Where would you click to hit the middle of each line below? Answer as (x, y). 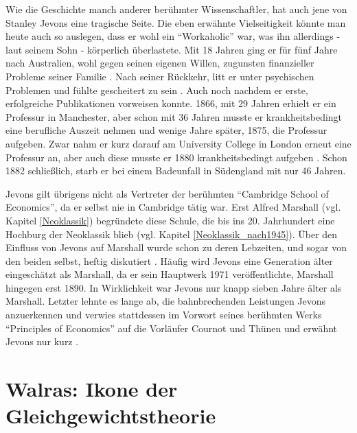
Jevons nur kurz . (42, 341)
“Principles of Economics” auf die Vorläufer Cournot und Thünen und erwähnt (172, 328)
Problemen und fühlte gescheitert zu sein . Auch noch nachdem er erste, (157, 90)
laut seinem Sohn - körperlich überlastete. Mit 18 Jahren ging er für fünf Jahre (172, 49)
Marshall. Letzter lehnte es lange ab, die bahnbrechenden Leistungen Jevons (166, 301)
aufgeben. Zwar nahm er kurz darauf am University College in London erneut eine (178, 143)
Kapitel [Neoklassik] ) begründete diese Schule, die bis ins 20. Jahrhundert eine (170, 220)
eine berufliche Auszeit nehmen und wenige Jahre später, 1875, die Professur (166, 130)
